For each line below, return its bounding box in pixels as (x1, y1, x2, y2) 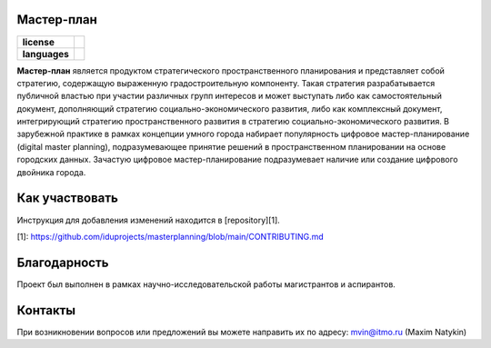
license (22, 35, 55, 48)
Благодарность (16, 254, 109, 270)
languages (22, 47, 70, 60)
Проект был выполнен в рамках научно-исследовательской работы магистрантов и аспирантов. (16, 278, 396, 290)
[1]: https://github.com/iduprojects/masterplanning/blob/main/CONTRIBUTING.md (16, 231, 325, 242)
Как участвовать (16, 191, 118, 206)
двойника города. (16, 166, 86, 177)
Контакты (16, 303, 76, 318)
